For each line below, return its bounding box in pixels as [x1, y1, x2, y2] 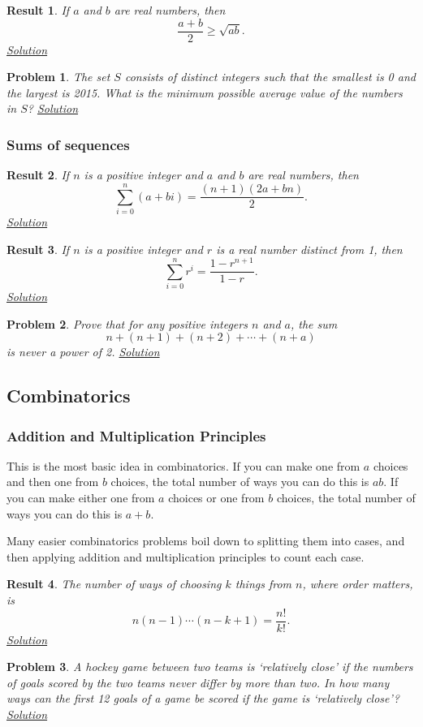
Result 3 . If [6, 240, 70, 257]
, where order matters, [302, 575, 413, 592]
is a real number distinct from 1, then [216, 240, 403, 257]
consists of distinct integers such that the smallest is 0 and [124, 68, 416, 85]
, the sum [290, 315, 338, 332]
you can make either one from [6, 489, 155, 505]
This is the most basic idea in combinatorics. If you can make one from [6, 457, 360, 474]
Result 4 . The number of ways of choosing [6, 575, 222, 592]
